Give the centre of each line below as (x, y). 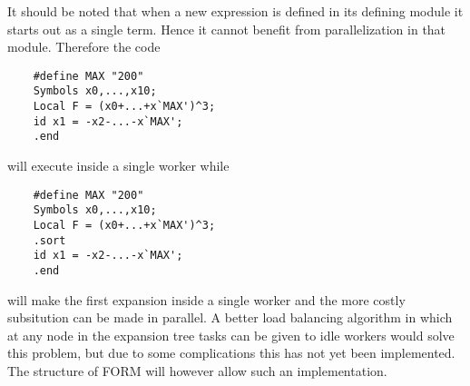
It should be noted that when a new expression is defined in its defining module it (235, 11)
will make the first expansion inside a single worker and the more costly (206, 299)
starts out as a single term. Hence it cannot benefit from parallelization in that (227, 29)
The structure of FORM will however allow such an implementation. (197, 370)
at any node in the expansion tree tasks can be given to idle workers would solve (231, 335)
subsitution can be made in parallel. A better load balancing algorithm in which (230, 317)
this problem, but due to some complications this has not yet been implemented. (231, 353)
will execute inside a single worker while (118, 166)
